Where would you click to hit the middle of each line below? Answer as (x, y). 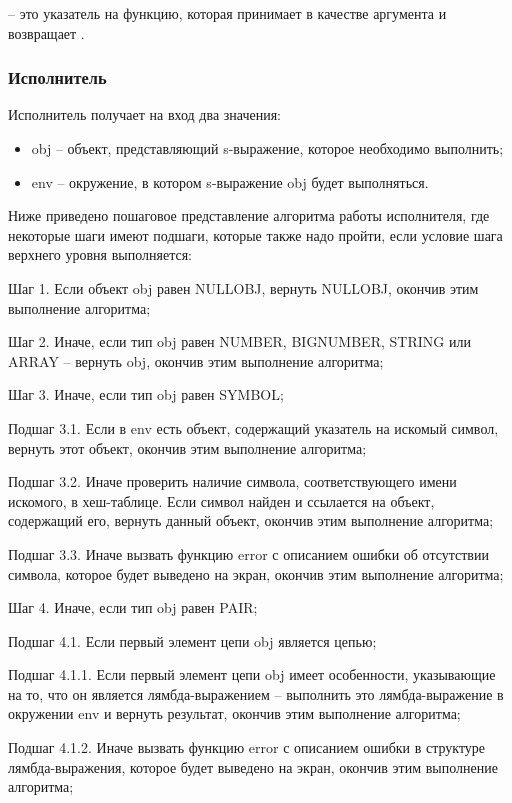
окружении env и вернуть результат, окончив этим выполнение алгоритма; (234, 713)
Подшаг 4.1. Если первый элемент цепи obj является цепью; (192, 640)
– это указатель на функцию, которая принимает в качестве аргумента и (227, 13)
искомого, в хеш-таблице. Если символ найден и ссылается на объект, (221, 500)
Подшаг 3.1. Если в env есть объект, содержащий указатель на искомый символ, (253, 427)
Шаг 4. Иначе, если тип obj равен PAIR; (133, 607)
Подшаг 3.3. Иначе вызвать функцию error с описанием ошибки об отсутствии (248, 553)
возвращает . (46, 32)
